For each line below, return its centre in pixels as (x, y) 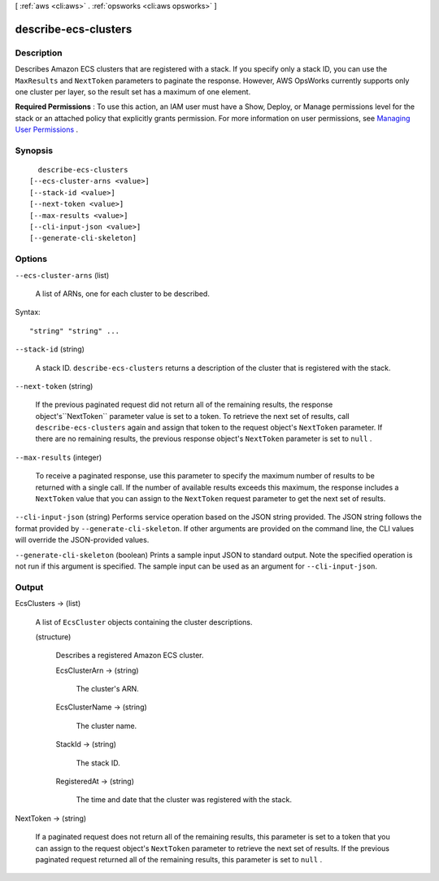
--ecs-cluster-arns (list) (62, 275)
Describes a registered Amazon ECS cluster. (130, 656)
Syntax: (28, 312)
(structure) (53, 637)
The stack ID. (98, 763)
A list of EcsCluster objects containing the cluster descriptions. (144, 621)
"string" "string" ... (75, 331)
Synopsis (34, 150)
